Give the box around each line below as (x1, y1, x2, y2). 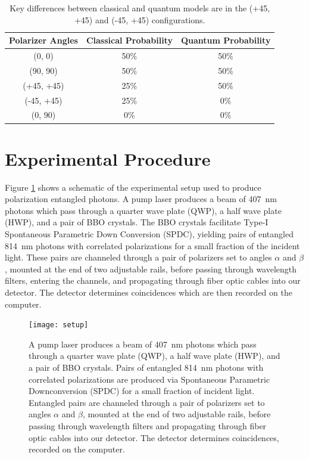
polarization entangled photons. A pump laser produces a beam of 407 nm (5, 193, 277, 205)
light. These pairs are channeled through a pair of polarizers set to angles (5, 251, 272, 263)
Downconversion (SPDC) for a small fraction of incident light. (29, 384, 255, 397)
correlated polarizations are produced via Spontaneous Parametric (29, 373, 270, 385)
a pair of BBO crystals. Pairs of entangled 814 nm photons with (29, 361, 264, 373)
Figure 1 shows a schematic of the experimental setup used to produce (5, 181, 261, 193)
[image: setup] (29, 321, 89, 330)
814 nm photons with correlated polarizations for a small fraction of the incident (5, 239, 300, 252)
